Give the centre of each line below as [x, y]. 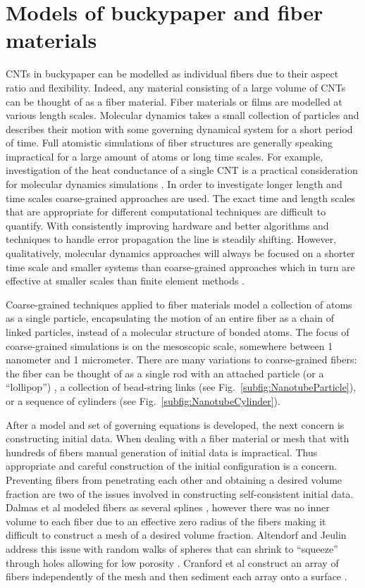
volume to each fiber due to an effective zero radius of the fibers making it [166, 521]
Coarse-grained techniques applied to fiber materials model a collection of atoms [179, 304]
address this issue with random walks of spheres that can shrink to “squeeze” [172, 548]
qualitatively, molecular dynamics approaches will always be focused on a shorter [180, 253]
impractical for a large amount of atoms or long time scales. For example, [165, 156]
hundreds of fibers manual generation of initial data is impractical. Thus [162, 452]
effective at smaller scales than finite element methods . [125, 281]
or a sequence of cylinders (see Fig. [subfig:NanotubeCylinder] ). [143, 400]
